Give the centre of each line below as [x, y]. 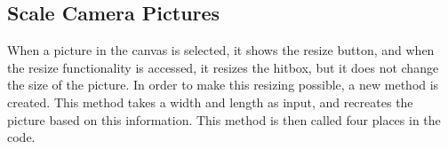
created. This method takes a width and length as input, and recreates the [210, 102]
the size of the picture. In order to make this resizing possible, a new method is [223, 85]
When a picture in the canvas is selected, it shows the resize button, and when [221, 50]
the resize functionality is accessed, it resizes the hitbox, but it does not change [223, 67]
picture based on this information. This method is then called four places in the [224, 119]
